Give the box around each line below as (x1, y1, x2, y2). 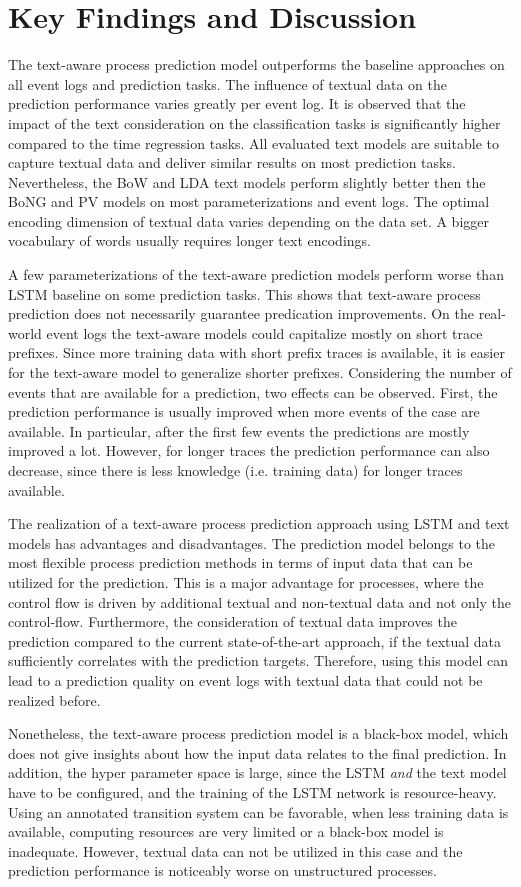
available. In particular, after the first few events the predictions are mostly (8, 420, 470, 441)
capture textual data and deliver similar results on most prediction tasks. (8, 152, 456, 173)
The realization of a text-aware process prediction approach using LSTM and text (8, 513, 510, 534)
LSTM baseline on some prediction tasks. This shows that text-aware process (8, 283, 481, 304)
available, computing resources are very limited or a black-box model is (8, 821, 444, 842)
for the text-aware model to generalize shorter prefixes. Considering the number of (8, 362, 512, 383)
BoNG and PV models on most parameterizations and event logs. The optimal (8, 191, 490, 212)
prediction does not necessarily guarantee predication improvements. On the (8, 303, 475, 324)
